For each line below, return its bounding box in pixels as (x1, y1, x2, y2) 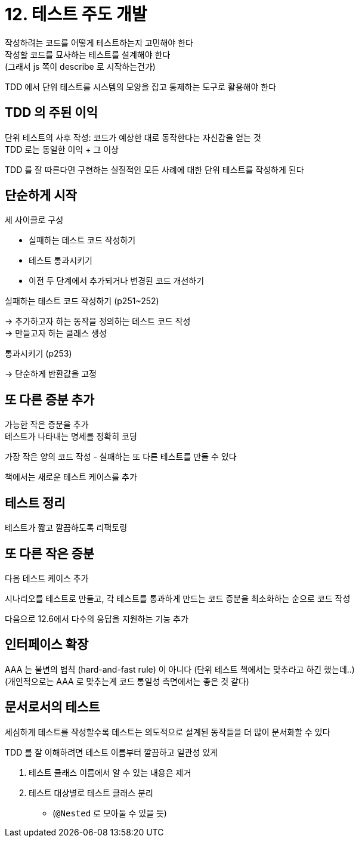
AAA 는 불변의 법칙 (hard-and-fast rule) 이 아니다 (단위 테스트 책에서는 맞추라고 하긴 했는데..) (5, 664, 355, 674)
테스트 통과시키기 (29, 255, 92, 266)
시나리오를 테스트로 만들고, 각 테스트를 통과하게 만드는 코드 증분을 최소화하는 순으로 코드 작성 (5, 593, 351, 603)
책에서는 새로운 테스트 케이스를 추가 (5, 472, 137, 482)
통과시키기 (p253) (5, 348, 72, 359)
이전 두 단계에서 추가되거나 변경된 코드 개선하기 (29, 275, 205, 286)
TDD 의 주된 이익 (5, 105, 98, 120)
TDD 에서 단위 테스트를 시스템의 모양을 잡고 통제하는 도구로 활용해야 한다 (5, 81, 277, 92)
